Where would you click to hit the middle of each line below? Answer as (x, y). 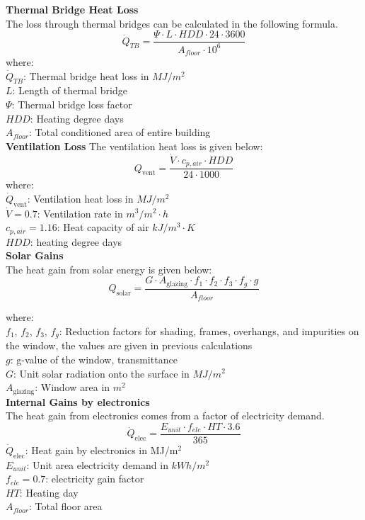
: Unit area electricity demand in (97, 464)
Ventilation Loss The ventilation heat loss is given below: (134, 146)
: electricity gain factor (95, 479)
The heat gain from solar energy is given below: (109, 269)
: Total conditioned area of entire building (120, 132)
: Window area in (73, 387)
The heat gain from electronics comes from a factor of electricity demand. (165, 416)
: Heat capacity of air (103, 227)
